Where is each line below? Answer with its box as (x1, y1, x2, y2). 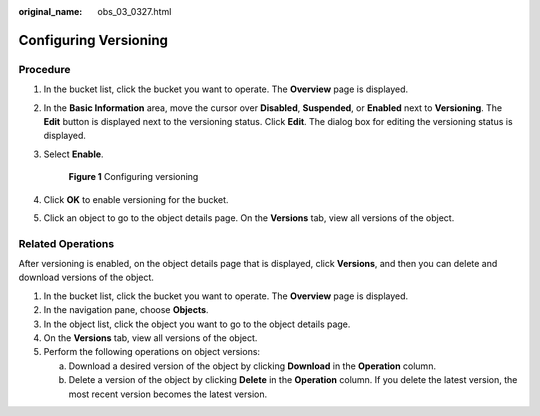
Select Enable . (43, 148, 104, 160)
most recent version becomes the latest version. (68, 388, 268, 400)
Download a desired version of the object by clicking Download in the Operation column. (68, 360, 437, 372)
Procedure (18, 62, 71, 76)
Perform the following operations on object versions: (43, 346, 260, 358)
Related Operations (18, 236, 115, 250)
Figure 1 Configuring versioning (68, 171, 199, 183)
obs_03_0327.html (97, 6, 172, 17)
